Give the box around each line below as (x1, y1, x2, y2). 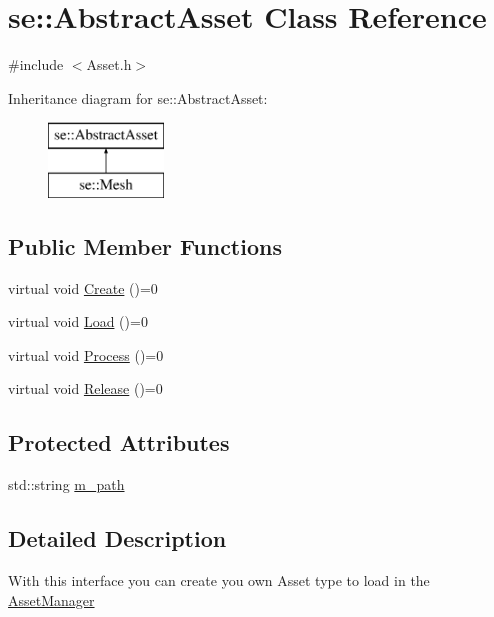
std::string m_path (8, 474, 125, 495)
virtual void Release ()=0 (8, 378, 163, 399)
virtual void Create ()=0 (8, 277, 158, 298)
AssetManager (8, 589, 95, 610)
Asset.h (86, 54, 132, 75)
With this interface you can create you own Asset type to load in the (8, 570, 430, 591)
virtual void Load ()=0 (8, 311, 148, 332)
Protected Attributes (8, 427, 230, 458)
